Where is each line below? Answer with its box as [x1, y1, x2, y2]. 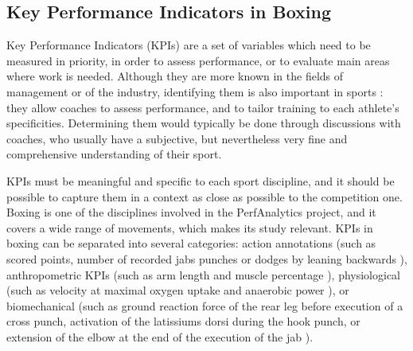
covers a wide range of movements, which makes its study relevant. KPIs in [6, 219, 373, 236]
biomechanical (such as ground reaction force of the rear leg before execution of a [6, 297, 403, 314]
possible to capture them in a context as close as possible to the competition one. [6, 188, 403, 205]
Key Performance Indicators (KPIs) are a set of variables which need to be [6, 37, 371, 53]
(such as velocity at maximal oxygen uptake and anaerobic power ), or [6, 282, 349, 298]
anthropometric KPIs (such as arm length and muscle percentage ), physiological [6, 266, 401, 283]
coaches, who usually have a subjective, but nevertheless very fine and [6, 130, 348, 146]
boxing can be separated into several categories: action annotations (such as [6, 235, 376, 252]
